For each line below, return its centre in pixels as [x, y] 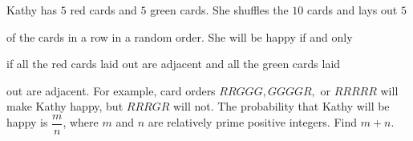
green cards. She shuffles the [219, 10]
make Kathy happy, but [65, 106]
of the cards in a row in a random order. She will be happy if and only [180, 36]
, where [81, 122]
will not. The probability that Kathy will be [281, 106]
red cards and [103, 10]
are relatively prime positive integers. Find [252, 122]
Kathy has [32, 10]
